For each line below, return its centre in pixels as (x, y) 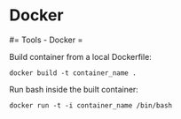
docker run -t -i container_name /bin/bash (91, 105)
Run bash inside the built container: (74, 89)
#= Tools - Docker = (46, 40)
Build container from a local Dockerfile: (81, 56)
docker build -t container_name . (73, 73)
